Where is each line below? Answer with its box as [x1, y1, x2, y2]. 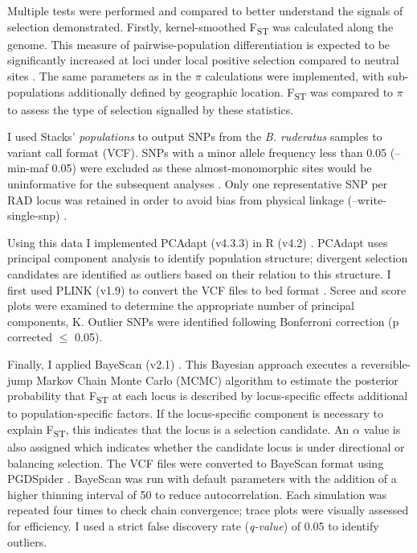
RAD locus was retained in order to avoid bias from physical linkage [7, 191, 344, 208]
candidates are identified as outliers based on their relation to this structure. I [7, 265, 391, 282]
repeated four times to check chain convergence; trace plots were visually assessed [7, 501, 409, 518]
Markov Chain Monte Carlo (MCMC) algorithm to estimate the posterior [36, 371, 399, 388]
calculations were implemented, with [205, 67, 384, 84]
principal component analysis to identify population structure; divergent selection [7, 250, 408, 266]
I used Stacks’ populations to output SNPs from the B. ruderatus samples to [7, 128, 382, 145]
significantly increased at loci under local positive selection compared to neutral [7, 52, 399, 68]
